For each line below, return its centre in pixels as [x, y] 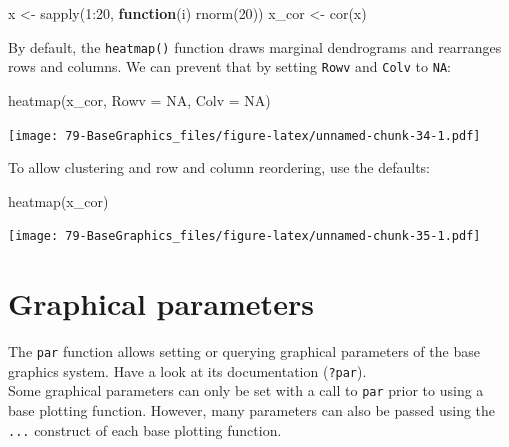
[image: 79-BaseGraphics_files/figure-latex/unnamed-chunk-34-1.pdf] [244, 135]
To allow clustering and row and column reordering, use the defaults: [219, 167]
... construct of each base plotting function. [145, 429]
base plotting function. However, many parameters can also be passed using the [252, 410]
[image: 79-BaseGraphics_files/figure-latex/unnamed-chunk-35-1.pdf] [244, 236]
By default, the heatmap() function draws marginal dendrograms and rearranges [255, 46]
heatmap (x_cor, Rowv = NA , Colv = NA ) [139, 99]
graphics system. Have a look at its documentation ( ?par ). [187, 370]
